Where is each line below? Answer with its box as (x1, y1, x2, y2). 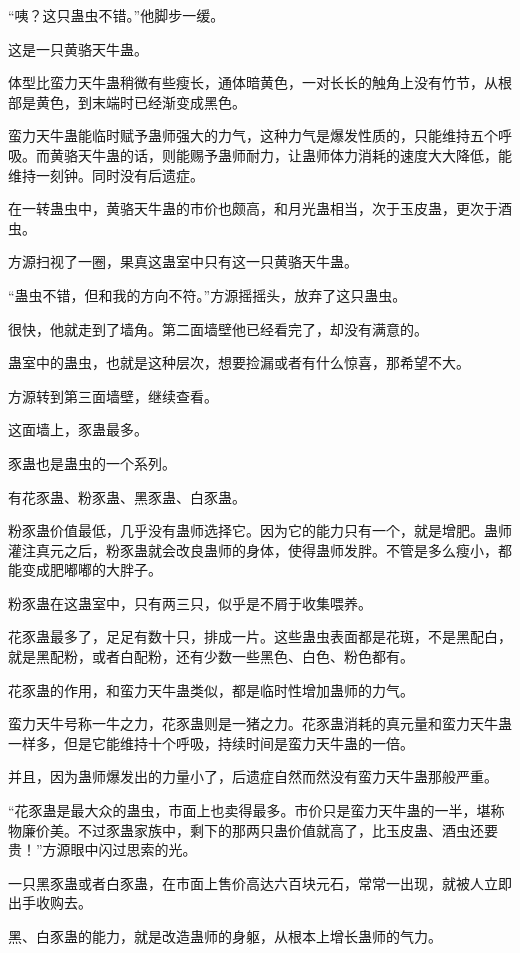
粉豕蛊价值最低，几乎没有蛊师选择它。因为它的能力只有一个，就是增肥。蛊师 (8, 520, 512, 541)
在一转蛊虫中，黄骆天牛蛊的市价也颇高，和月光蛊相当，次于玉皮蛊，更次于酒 (8, 198, 512, 219)
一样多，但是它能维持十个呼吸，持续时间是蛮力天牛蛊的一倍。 (8, 732, 414, 753)
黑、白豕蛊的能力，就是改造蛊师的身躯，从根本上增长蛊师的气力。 (8, 926, 442, 946)
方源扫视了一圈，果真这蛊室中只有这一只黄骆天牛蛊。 (8, 251, 358, 272)
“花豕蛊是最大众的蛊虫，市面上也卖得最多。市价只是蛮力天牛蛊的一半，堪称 (8, 800, 505, 821)
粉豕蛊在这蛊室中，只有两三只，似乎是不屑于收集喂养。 (8, 592, 372, 613)
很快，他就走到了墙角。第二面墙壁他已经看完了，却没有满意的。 (8, 318, 428, 339)
